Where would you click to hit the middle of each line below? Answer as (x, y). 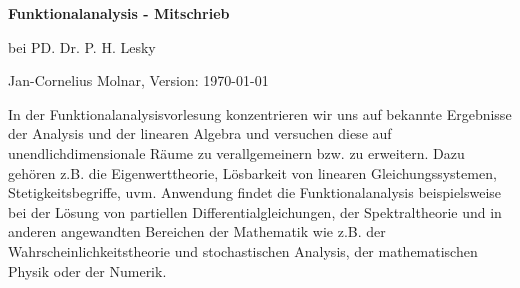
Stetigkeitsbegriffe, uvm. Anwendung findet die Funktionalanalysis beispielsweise (255, 192)
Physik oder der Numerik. (87, 270)
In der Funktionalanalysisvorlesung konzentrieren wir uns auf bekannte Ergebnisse (260, 113)
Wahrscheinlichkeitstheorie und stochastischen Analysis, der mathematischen (243, 250)
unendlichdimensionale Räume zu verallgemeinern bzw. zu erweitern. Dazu (236, 152)
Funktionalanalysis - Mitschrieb (119, 13)
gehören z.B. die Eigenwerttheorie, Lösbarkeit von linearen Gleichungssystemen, (252, 172)
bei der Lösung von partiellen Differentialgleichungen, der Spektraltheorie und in (255, 211)
